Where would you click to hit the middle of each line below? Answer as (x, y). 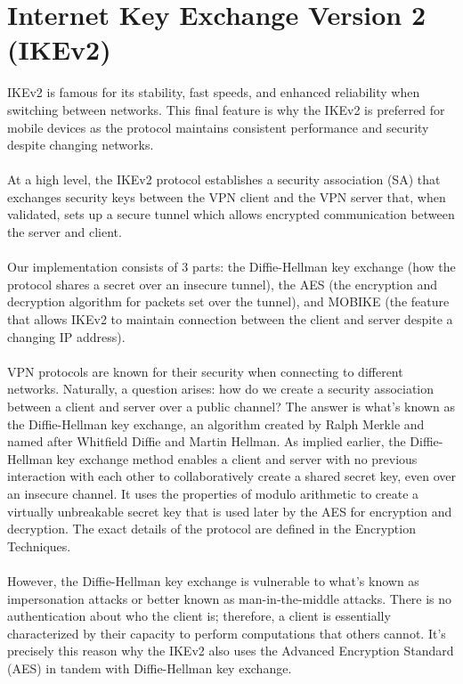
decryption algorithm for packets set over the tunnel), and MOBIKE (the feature (228, 301)
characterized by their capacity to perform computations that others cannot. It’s (227, 633)
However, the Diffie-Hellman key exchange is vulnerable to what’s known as (213, 580)
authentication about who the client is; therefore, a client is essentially (199, 616)
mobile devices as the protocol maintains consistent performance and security (218, 127)
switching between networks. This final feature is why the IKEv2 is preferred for (226, 109)
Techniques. (39, 546)
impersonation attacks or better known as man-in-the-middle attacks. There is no (230, 598)
